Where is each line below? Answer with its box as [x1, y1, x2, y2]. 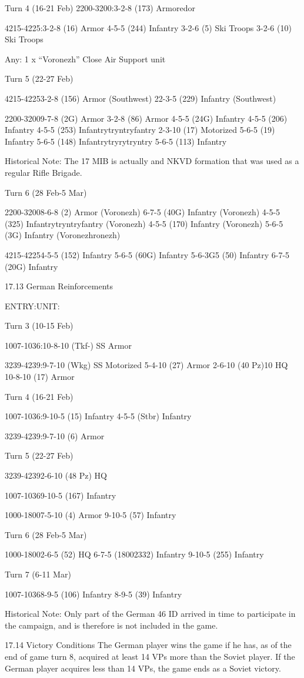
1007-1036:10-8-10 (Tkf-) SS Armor [5, 339, 132, 351]
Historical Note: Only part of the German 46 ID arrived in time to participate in [5, 607, 296, 620]
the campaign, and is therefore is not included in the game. [5, 619, 218, 631]
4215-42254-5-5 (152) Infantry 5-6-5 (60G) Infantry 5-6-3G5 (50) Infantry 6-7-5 [5, 248, 290, 260]
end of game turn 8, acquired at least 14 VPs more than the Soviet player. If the [5, 650, 295, 662]
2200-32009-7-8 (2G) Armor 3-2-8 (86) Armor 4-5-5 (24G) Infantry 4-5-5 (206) [5, 112, 288, 124]
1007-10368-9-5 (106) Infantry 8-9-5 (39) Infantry [5, 587, 182, 600]
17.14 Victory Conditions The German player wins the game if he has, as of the [5, 639, 292, 651]
